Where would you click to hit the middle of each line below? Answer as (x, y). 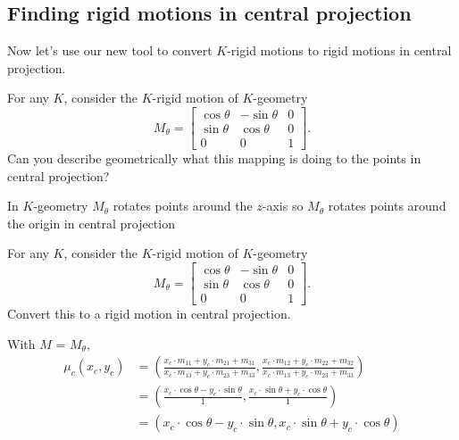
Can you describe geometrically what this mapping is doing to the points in (214, 158)
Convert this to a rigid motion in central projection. (149, 314)
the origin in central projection (91, 223)
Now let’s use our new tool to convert (110, 50)
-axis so (283, 206)
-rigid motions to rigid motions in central (339, 50)
